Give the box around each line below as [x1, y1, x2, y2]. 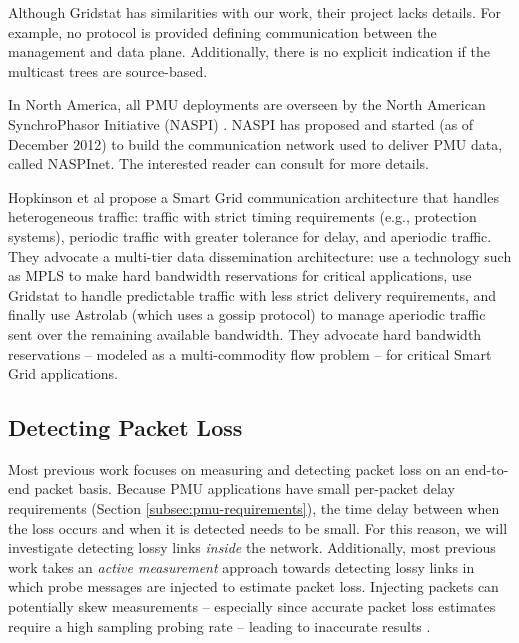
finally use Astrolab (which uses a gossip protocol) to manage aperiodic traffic [8, 304, 486, 325]
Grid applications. [8, 363, 118, 384]
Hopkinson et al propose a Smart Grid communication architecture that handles [8, 186, 499, 207]
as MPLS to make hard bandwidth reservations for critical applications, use [8, 265, 472, 286]
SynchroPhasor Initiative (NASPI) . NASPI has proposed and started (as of [8, 113, 474, 134]
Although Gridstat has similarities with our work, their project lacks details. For [8, 2, 502, 22]
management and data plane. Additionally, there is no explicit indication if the [8, 41, 491, 62]
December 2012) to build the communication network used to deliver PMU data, [8, 133, 503, 154]
